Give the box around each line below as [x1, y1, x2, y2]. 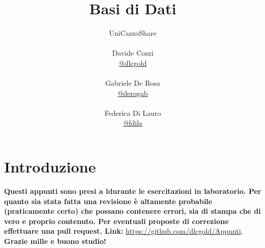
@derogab [117, 87, 148, 98]
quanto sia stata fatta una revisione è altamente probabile [4, 195, 212, 206]
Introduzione [4, 156, 96, 177]
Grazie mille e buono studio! [4, 235, 106, 246]
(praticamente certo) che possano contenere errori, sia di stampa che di [4, 206, 261, 216]
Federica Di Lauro [104, 107, 161, 118]
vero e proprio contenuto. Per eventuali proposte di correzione [4, 215, 229, 226]
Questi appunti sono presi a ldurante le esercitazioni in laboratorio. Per [4, 186, 261, 196]
